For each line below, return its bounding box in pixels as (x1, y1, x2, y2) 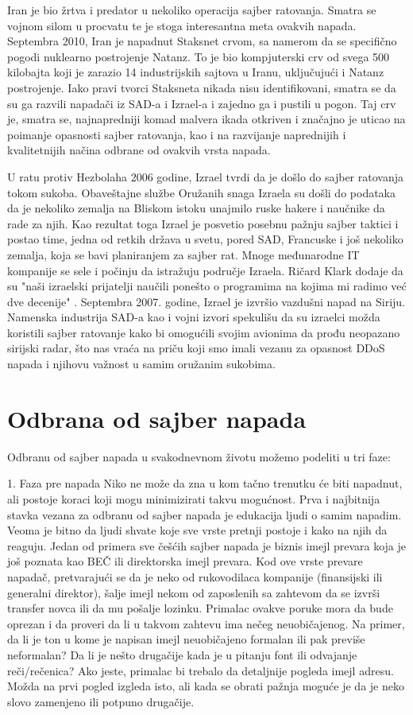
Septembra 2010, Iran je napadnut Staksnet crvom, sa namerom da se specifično (7, 33, 397, 49)
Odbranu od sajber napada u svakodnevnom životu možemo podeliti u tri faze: (7, 448, 391, 464)
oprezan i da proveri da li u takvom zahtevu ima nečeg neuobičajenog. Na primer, (7, 615, 405, 631)
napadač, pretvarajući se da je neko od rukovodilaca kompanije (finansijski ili (7, 568, 383, 585)
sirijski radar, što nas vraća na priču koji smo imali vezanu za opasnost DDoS (7, 340, 385, 356)
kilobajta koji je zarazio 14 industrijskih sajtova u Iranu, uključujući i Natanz (7, 64, 384, 80)
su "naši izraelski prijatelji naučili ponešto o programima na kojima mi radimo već (7, 278, 407, 294)
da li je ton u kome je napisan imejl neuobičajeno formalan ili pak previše (7, 631, 365, 647)
